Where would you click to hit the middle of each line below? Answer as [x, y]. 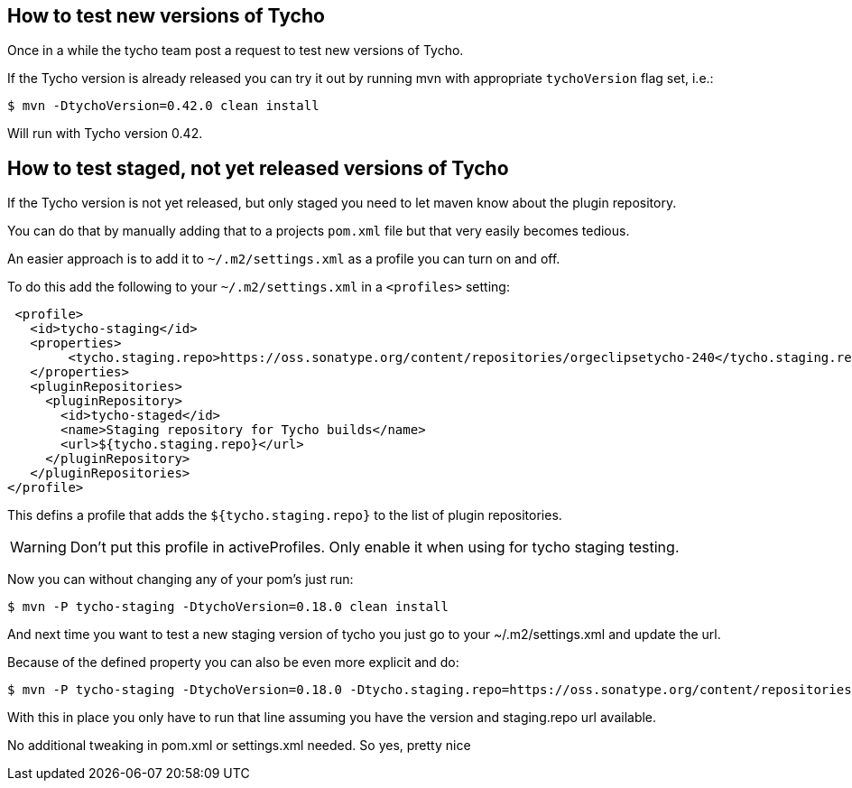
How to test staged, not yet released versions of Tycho [258, 168]
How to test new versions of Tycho [166, 16]
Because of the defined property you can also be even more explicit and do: [233, 663]
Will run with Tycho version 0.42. [105, 134]
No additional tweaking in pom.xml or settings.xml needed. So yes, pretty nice [239, 746]
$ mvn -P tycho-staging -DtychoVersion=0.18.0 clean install [228, 607]
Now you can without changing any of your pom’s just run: [181, 579]
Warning [38, 547]
